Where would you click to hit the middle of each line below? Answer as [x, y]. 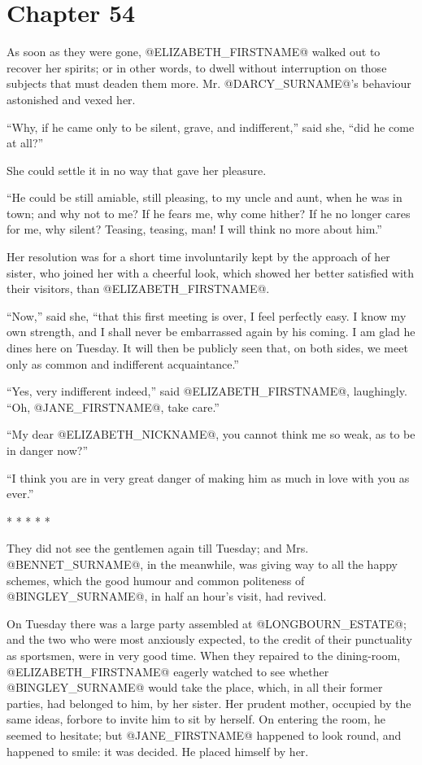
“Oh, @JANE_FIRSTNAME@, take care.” [113, 407]
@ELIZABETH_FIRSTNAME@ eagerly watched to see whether [168, 671]
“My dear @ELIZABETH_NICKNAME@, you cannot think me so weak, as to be [211, 434]
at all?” [25, 143]
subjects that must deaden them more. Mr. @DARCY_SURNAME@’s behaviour [209, 83]
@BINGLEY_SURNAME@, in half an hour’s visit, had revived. [167, 596]
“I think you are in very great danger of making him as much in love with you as [208, 477]
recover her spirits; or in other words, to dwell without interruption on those [197, 67]
